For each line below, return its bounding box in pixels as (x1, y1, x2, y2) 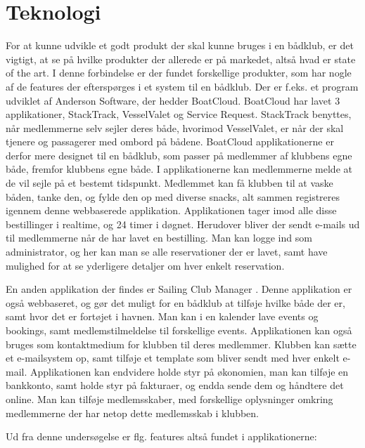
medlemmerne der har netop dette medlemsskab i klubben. (6, 405, 259, 420)
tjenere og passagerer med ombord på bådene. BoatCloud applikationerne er (6, 134, 334, 149)
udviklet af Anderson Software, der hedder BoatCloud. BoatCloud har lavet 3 (6, 93, 340, 107)
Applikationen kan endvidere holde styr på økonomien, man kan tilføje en (30, 364, 349, 378)
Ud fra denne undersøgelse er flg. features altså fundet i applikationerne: (6, 429, 317, 444)
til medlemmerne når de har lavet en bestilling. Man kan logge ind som (6, 230, 312, 245)
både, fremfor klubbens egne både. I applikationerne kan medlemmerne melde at (6, 162, 352, 176)
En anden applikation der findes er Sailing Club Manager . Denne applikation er (6, 282, 352, 296)
